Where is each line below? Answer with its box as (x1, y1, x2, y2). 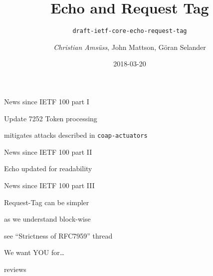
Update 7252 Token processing (4, 113, 97, 123)
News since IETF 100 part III (4, 180, 95, 190)
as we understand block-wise (4, 214, 91, 224)
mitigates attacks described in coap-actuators (4, 130, 148, 140)
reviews (4, 264, 26, 274)
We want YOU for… (4, 247, 65, 258)
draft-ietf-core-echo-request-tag (72, 27, 187, 35)
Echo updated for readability (4, 163, 92, 174)
